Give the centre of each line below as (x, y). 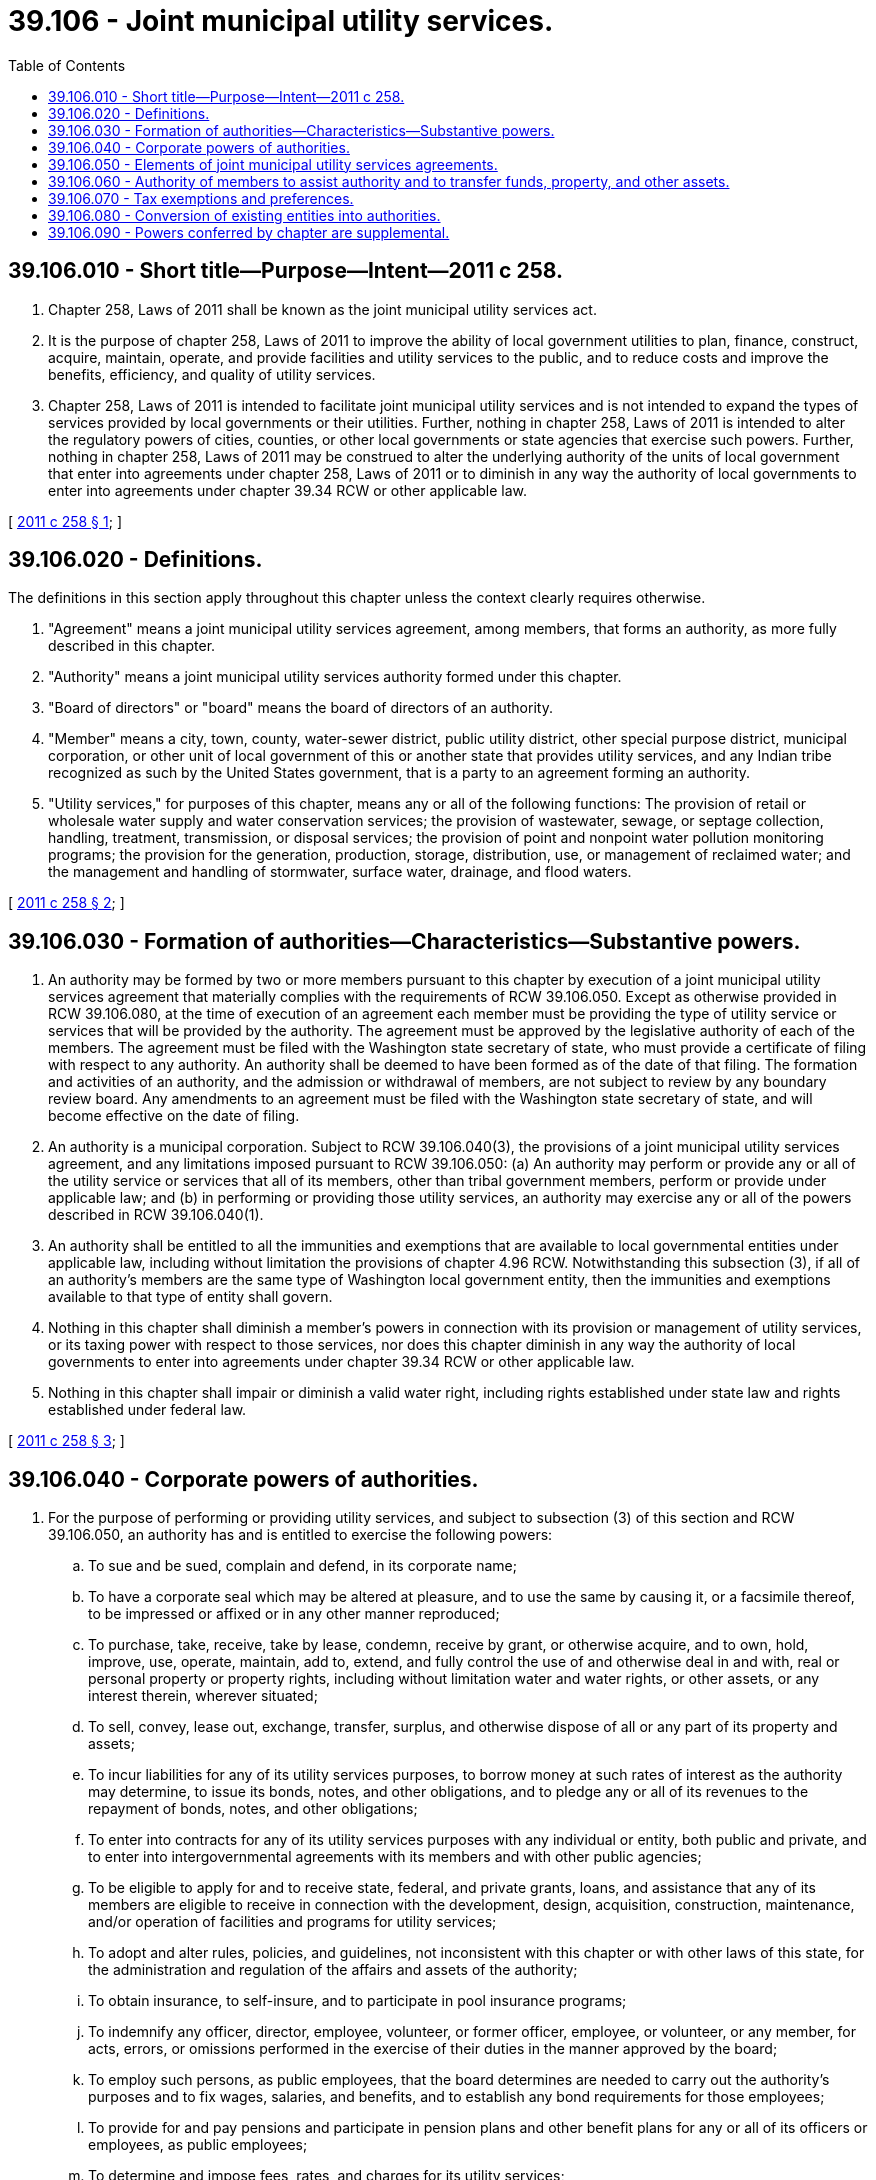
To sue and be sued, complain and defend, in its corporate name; (303, 1566)
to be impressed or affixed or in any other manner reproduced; (294, 1614)
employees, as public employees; (198, 2145)
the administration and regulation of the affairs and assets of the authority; (333, 1970)
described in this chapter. (132, 646)
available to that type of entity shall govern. (190, 1297)
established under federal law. (147, 1410)
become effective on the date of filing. (174, 1116)
